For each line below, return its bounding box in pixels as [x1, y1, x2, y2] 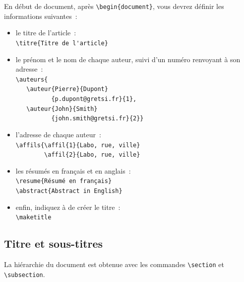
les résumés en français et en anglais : [15, 165, 131, 176]
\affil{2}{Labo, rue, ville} [44, 151, 140, 159]
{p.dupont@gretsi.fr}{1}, [51, 95, 137, 102]
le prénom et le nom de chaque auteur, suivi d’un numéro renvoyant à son [15, 54, 241, 64]
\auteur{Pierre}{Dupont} [26, 86, 108, 93]
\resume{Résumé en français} [15, 178, 112, 185]
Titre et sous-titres [4, 236, 103, 251]
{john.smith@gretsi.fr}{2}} [51, 115, 144, 122]
